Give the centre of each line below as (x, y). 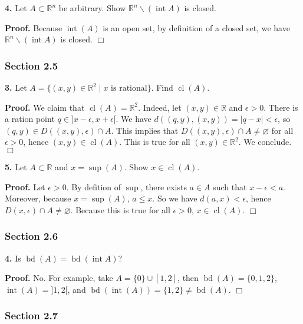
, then (188, 278)
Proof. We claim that (45, 107)
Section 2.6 (32, 236)
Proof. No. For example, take (59, 278)
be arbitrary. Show (92, 8)
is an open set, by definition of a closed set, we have (196, 27)
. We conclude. (265, 142)
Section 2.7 (32, 315)
